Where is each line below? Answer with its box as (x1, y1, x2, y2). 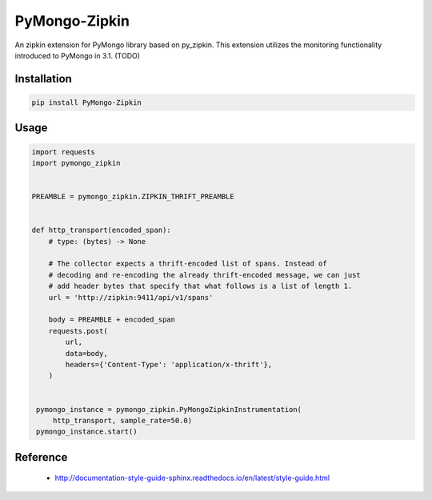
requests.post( (48, 326, 108, 335)
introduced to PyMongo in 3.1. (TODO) (14, 50, 140, 60)
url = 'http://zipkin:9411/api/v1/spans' (48, 293, 214, 302)
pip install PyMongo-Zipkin (31, 98, 142, 107)
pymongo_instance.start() (36, 427, 138, 436)
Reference (14, 450, 68, 464)
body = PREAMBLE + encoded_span (48, 315, 176, 324)
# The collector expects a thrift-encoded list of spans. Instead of (48, 259, 327, 268)
